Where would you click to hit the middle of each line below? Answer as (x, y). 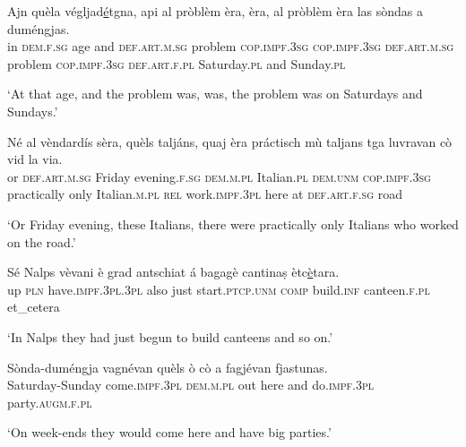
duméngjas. (39, 28)
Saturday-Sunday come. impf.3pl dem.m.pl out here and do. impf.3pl (191, 385)
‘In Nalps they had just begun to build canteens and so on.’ (170, 336)
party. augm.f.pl (50, 402)
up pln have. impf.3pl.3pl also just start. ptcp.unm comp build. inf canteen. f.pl (219, 289)
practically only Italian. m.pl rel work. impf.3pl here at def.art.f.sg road (205, 194)
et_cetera (34, 307)
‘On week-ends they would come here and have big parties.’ (169, 432)
